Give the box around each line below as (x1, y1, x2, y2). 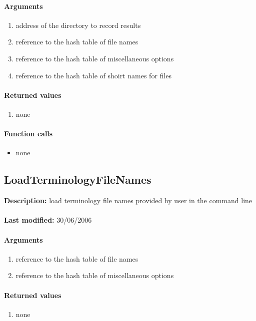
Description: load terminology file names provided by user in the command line (4, 195, 252, 206)
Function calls (4, 128, 53, 139)
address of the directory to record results (15, 19, 141, 30)
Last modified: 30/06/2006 (4, 215, 92, 225)
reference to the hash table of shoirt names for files (15, 70, 171, 80)
